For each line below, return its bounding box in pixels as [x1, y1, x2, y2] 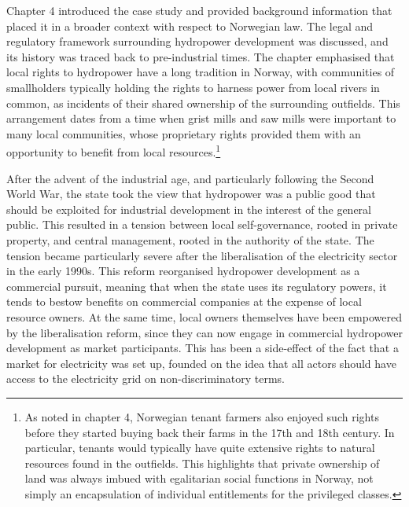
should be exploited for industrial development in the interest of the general [6, 200, 371, 217]
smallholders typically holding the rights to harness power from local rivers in [6, 79, 380, 95]
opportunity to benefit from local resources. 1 [6, 141, 221, 160]
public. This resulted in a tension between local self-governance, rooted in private [6, 216, 398, 233]
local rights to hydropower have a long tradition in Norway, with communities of [6, 64, 395, 80]
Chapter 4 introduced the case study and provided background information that [6, 2, 392, 18]
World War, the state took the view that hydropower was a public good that [6, 186, 376, 202]
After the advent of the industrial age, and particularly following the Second [6, 170, 374, 186]
